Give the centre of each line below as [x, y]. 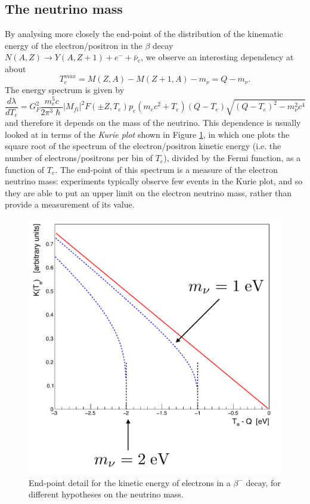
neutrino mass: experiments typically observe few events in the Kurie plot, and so [154, 181]
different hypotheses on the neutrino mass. [106, 494]
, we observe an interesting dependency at [217, 57]
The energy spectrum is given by [65, 90]
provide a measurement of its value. [70, 204]
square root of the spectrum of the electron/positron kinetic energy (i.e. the [143, 146]
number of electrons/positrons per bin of [79, 158]
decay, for [263, 482]
